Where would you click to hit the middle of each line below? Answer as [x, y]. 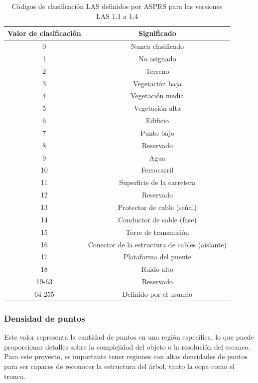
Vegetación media [157, 96]
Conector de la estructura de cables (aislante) [157, 244]
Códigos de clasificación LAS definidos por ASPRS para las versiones [117, 6]
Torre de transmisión [157, 232]
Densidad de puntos [45, 318]
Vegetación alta [157, 108]
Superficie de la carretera [157, 182]
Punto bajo [157, 132]
